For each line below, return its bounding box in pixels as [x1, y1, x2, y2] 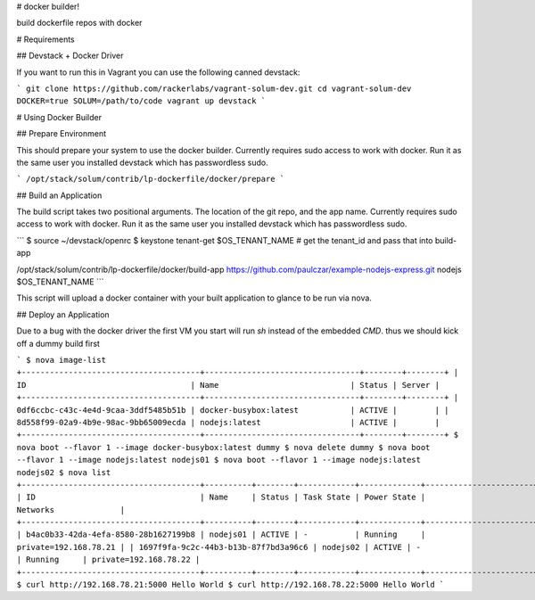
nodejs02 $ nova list [16, 467, 111, 477]
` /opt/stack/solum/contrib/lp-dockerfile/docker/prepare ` [16, 174, 285, 185]
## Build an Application [16, 190, 103, 201]
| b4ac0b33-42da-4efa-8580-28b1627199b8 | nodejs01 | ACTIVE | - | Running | [16, 530, 426, 539]
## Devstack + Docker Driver [16, 50, 124, 62]
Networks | [16, 505, 125, 514]
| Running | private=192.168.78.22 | [16, 555, 201, 565]
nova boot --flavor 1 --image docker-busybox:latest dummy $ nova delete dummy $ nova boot [16, 442, 431, 452]
